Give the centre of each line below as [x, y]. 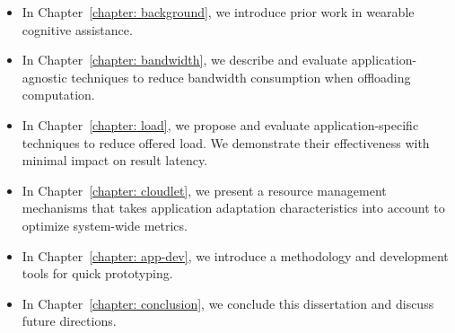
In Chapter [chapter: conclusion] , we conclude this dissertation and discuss [228, 303]
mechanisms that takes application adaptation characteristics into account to [233, 208]
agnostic [44, 77]
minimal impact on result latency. [115, 160]
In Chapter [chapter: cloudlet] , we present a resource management [204, 190]
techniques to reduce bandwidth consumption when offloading [241, 77]
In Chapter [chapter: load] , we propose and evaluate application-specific [220, 124]
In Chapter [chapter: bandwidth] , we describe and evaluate [185, 60]
